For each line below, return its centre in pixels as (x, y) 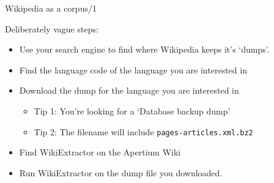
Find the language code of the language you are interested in (133, 69)
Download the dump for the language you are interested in (129, 90)
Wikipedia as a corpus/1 (51, 8)
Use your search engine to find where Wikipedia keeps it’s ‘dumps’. (144, 49)
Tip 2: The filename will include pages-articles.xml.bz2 (143, 131)
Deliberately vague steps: (52, 28)
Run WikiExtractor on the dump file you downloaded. (121, 172)
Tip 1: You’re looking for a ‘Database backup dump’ (132, 110)
